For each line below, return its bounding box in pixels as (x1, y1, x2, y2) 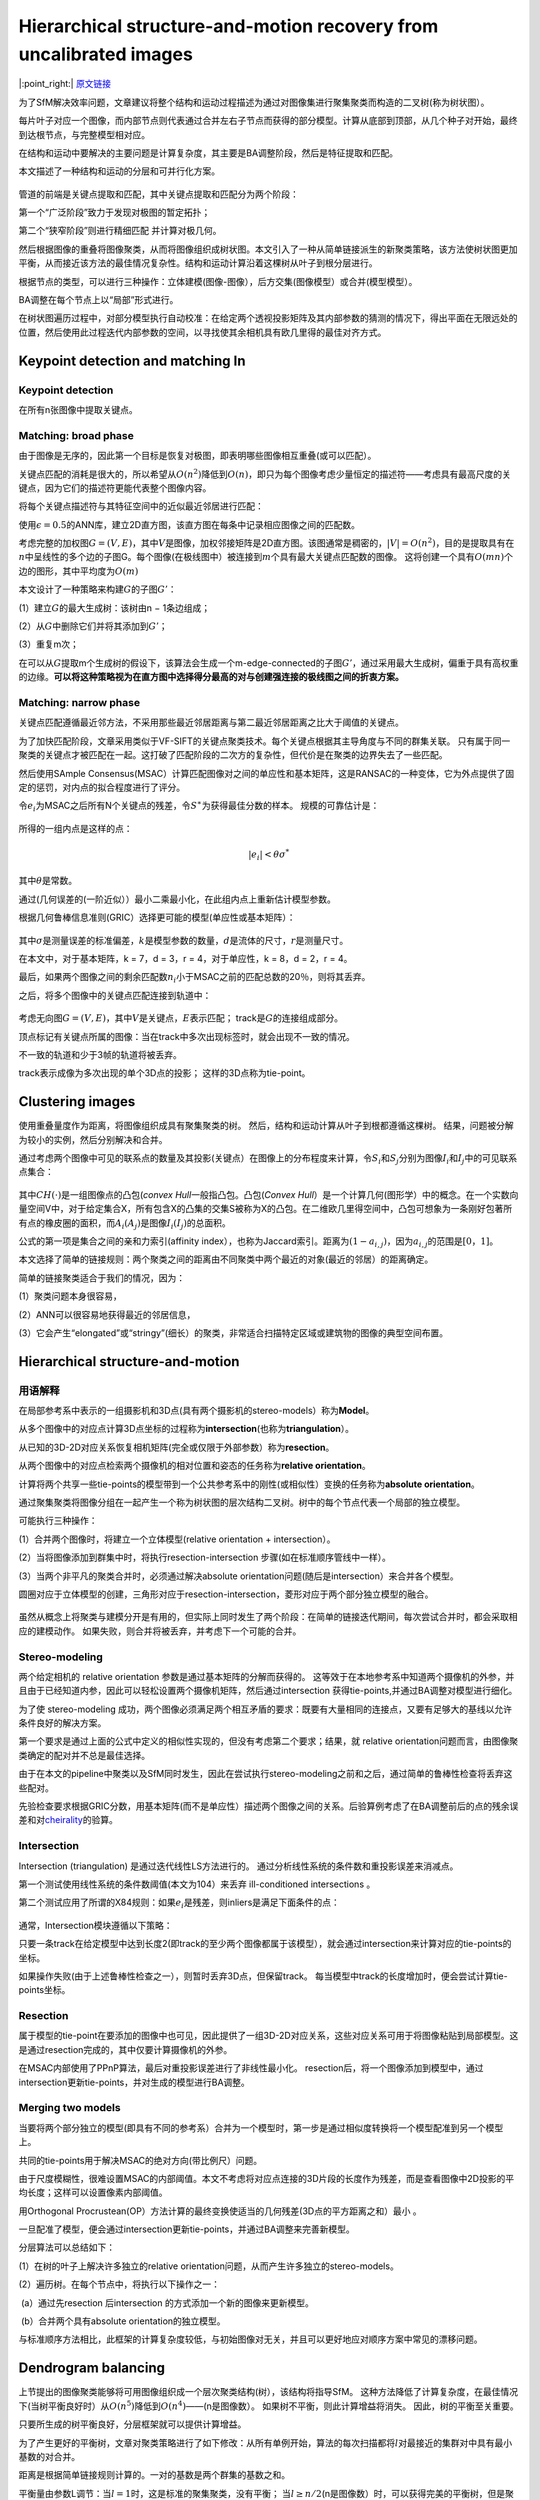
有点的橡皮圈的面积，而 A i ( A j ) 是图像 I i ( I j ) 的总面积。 (18, 1216, 231, 1231)
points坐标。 (18, 1984, 71, 1996)
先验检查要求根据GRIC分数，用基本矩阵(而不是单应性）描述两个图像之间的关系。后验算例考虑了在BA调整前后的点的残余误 (18, 1800, 519, 1812)
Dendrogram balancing (18, 2360, 165, 2377)
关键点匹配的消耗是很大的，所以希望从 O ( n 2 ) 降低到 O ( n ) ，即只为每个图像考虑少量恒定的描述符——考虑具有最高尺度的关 (18, 466, 512, 480)
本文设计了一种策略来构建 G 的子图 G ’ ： (18, 583, 177, 595)
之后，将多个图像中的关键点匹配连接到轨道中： (18, 989, 212, 1001)
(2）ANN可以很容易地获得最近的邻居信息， (18, 1308, 196, 1320)
